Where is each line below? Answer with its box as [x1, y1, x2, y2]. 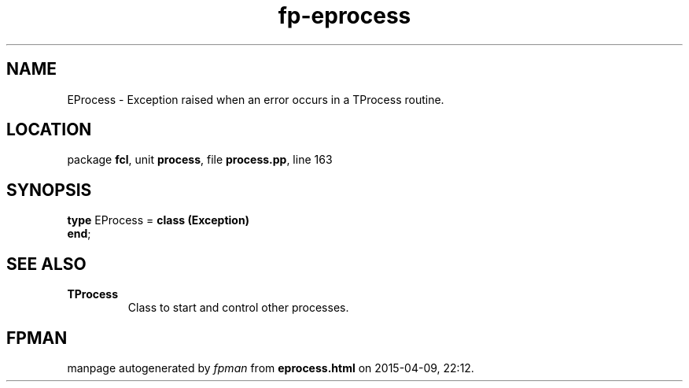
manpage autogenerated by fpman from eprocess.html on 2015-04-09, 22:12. [67, 360, 474, 375]
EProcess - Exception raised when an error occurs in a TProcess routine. [67, 92, 444, 106]
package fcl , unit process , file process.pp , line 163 [67, 153, 333, 167]
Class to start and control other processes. [127, 301, 349, 315]
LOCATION [6, 120, 92, 140]
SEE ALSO [6, 253, 87, 274]
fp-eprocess [278, 2, 411, 29]
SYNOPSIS [6, 179, 92, 200]
